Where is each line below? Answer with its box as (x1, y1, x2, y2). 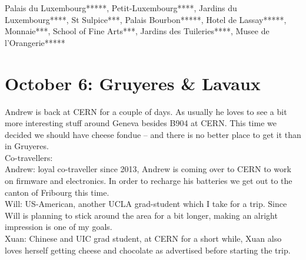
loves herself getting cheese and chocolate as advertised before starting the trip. (5, 243, 291, 256)
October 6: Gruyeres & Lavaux (5, 71, 261, 95)
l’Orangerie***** (5, 36, 65, 48)
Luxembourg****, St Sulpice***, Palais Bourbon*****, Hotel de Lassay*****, (5, 13, 287, 25)
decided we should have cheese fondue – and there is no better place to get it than (5, 128, 301, 140)
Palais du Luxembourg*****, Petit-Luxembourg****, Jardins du (5, 2, 237, 14)
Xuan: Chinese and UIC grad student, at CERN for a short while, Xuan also (5, 232, 282, 245)
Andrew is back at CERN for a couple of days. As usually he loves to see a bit (5, 105, 287, 117)
